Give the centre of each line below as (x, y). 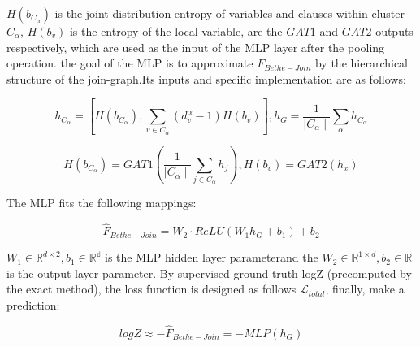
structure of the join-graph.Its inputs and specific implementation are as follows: (206, 78)
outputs (394, 31)
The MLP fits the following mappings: (102, 203)
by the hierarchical (362, 63)
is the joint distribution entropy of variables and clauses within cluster (229, 13)
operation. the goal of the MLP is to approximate (130, 63)
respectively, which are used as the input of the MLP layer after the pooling (196, 47)
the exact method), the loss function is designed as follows (152, 289)
